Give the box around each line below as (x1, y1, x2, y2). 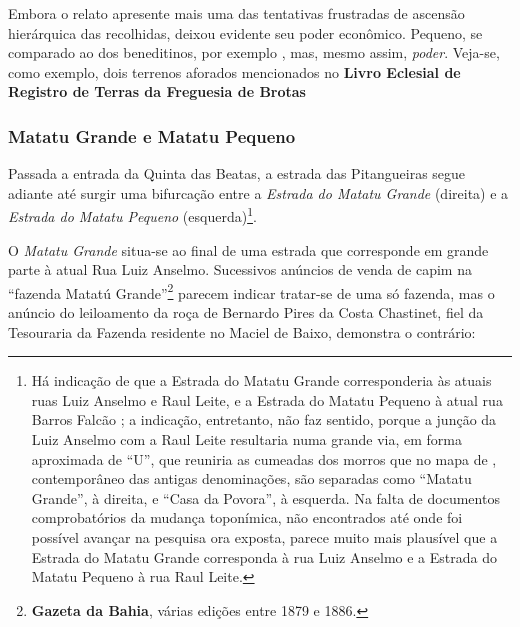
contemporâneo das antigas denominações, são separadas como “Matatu (31, 468, 472, 489)
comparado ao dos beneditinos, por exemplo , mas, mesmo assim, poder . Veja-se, (8, 42, 500, 63)
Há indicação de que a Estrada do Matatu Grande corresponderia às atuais (31, 370, 492, 391)
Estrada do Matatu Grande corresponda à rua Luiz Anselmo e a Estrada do (31, 546, 497, 567)
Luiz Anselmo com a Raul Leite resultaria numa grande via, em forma (31, 429, 462, 450)
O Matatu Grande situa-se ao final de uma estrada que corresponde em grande (8, 239, 489, 260)
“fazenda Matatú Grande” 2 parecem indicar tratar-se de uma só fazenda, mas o (8, 279, 495, 303)
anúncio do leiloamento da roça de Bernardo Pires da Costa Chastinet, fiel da (8, 302, 484, 323)
